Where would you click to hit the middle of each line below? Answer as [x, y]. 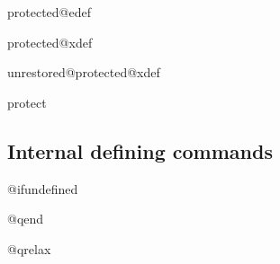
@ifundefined [43, 188]
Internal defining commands [140, 150]
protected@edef [49, 12]
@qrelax [29, 248]
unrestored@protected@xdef [84, 72]
